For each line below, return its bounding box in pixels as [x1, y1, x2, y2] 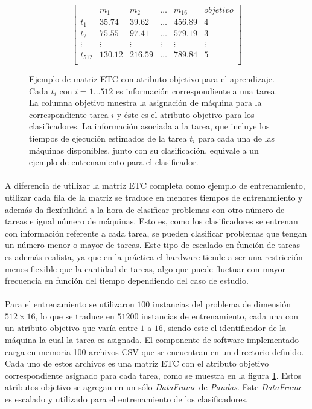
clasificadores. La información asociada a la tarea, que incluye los [29, 120, 270, 133]
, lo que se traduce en [35, 309, 115, 322]
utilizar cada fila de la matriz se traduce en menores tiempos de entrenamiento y [5, 191, 303, 203]
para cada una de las [198, 131, 275, 144]
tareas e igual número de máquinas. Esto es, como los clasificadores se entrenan [5, 215, 298, 227]
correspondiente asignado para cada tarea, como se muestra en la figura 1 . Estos [5, 368, 302, 381]
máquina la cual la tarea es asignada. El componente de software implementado [5, 333, 299, 346]
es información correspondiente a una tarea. [116, 84, 278, 97]
